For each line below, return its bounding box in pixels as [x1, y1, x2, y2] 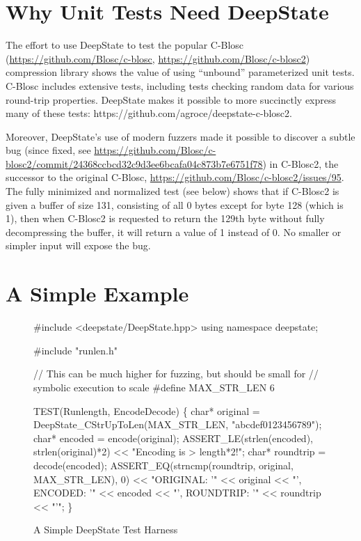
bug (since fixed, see [6, 143, 91, 157]
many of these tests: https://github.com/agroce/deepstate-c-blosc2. [6, 106, 292, 120]
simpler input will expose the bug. [6, 238, 151, 253]
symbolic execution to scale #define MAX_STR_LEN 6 [33, 379, 275, 394]
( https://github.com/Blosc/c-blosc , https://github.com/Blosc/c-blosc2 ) [6, 51, 310, 65]
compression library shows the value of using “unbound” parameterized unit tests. [6, 65, 355, 79]
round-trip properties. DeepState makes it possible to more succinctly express [6, 92, 337, 107]
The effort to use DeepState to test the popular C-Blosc [6, 38, 244, 52]
